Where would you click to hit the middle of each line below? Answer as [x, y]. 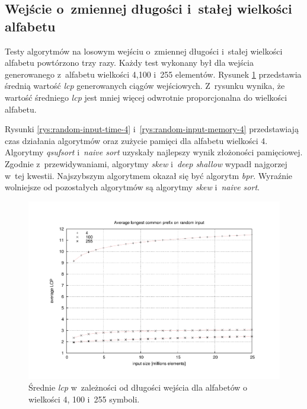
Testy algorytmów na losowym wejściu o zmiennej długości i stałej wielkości [144, 51]
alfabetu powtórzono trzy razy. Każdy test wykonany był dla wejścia [129, 63]
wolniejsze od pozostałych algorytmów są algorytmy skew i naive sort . [132, 187]
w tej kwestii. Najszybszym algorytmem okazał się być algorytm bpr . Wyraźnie [149, 175]
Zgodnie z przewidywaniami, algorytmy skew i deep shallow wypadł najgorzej [146, 163]
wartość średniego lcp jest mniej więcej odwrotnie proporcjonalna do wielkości [146, 97]
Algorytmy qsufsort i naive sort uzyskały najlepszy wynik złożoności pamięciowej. [154, 152]
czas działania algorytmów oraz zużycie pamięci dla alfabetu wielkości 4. [136, 140]
